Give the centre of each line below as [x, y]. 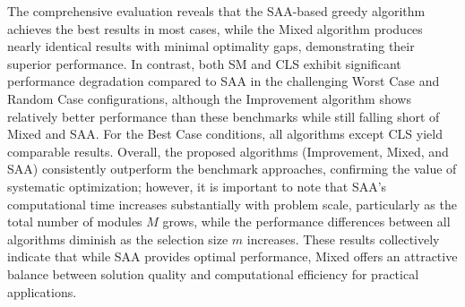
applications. [42, 291]
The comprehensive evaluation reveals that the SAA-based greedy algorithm [216, 11]
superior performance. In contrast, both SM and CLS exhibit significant [204, 63]
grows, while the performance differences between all [306, 222]
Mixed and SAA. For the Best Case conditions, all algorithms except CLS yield [225, 134]
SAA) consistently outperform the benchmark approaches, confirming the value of [232, 169]
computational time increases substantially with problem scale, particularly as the [232, 204]
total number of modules [75, 222]
